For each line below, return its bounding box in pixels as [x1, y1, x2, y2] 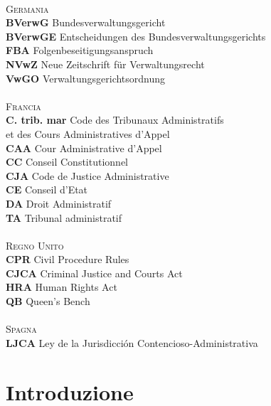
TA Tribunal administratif [6, 210, 122, 225]
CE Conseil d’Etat [6, 182, 88, 197]
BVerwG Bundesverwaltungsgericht [6, 15, 166, 30]
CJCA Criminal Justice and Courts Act [6, 265, 183, 280]
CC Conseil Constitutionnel [6, 154, 129, 169]
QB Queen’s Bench [6, 294, 90, 309]
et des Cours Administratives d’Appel [6, 126, 170, 141]
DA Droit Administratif [6, 196, 112, 210]
